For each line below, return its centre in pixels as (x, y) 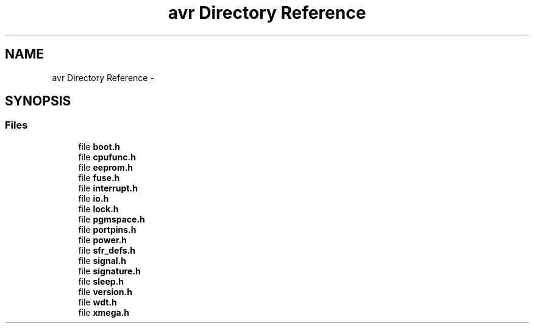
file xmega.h (104, 312)
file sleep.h (101, 281)
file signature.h (109, 271)
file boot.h (99, 146)
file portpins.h (107, 229)
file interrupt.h (108, 188)
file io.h (94, 198)
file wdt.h (98, 302)
